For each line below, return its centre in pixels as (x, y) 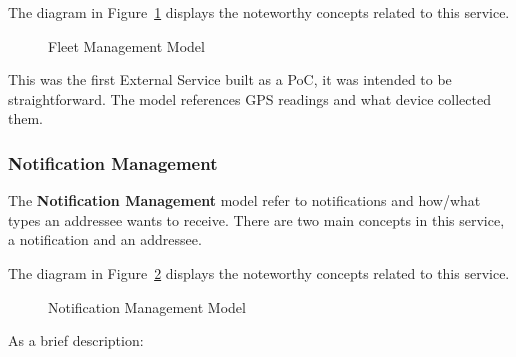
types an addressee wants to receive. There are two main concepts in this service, (256, 219)
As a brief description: (76, 340)
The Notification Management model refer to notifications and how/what (244, 200)
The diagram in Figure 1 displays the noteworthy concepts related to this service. (259, 12)
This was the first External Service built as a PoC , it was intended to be (230, 79)
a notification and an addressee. (105, 239)
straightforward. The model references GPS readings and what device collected (249, 98)
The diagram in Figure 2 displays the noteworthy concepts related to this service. (259, 272)
